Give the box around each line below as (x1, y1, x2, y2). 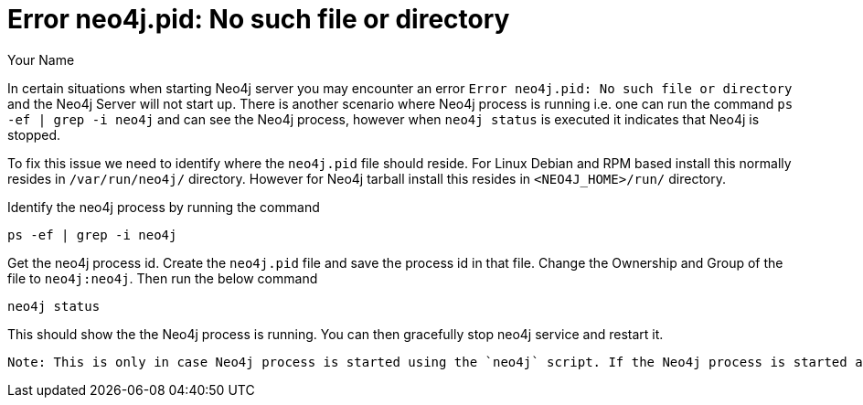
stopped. (7, 126, 61, 143)
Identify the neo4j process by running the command (7, 198, 320, 215)
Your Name (7, 51, 75, 68)
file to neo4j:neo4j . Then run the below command (7, 270, 318, 286)
